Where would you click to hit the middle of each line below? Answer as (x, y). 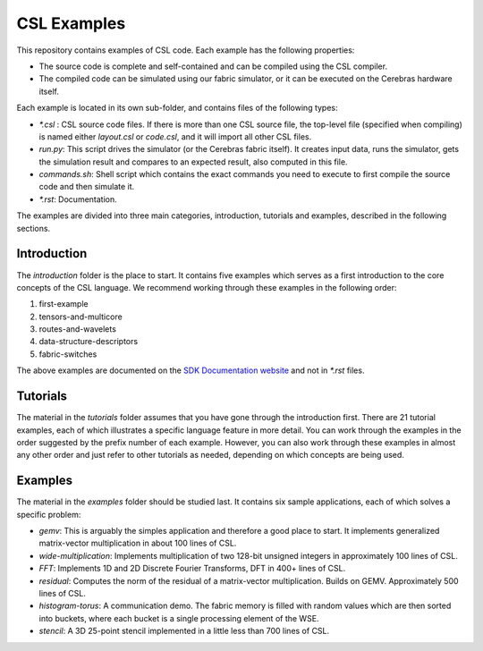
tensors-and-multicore (80, 317)
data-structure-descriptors (89, 342)
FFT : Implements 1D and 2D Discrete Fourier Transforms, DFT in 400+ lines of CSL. (192, 569)
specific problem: (49, 514)
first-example (64, 304)
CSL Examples (71, 23)
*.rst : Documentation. (78, 199)
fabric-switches (68, 354)
